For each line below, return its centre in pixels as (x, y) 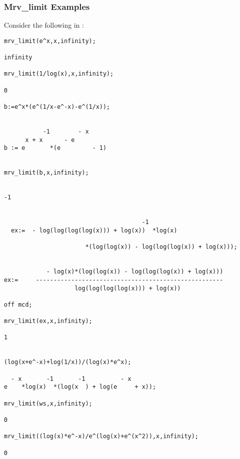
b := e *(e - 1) (55, 148)
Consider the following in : (44, 25)
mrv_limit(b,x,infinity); (46, 173)
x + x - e (50, 140)
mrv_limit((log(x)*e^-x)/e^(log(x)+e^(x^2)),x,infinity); (101, 436)
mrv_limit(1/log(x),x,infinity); (59, 74)
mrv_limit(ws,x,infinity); (48, 403)
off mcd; (18, 304)
